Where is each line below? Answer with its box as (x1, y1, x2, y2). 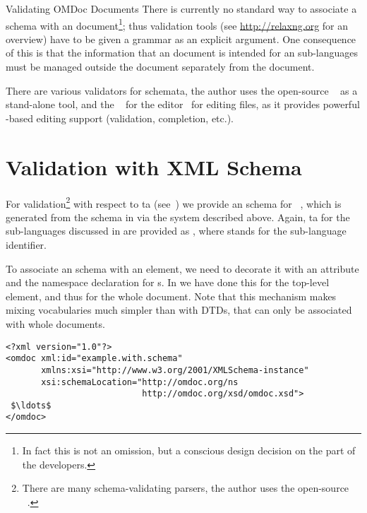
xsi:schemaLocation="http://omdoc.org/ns (41, 377, 239, 387)
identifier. (6, 237, 47, 252)
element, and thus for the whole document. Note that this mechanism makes (6, 288, 337, 303)
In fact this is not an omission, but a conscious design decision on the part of (22, 443, 356, 458)
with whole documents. (6, 316, 105, 331)
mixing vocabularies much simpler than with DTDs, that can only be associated (6, 302, 352, 317)
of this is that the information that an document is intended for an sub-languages (6, 45, 359, 60)
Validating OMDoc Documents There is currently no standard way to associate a (6, 1, 357, 16)
